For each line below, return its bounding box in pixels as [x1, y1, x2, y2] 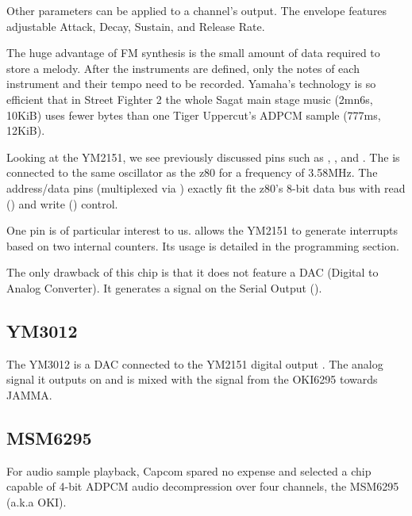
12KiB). [6, 122, 45, 139]
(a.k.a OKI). [6, 493, 67, 510]
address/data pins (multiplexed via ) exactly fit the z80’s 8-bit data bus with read [6, 179, 406, 196]
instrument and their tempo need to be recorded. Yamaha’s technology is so [6, 75, 376, 92]
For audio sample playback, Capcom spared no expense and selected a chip [6, 462, 372, 479]
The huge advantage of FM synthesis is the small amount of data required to [6, 44, 380, 61]
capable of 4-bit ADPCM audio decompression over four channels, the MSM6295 [6, 478, 399, 495]
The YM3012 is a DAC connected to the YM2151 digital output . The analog [6, 355, 383, 372]
